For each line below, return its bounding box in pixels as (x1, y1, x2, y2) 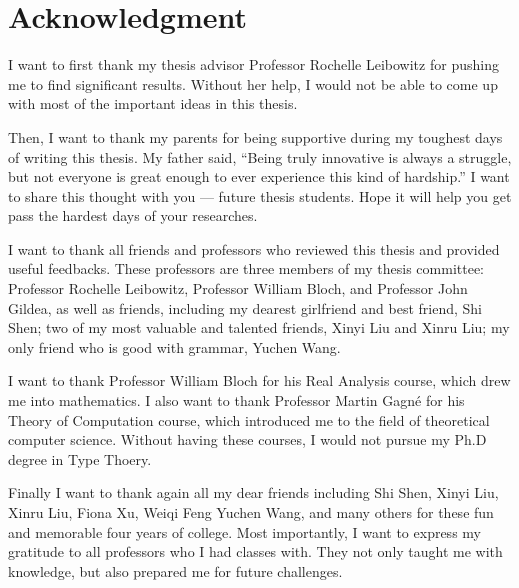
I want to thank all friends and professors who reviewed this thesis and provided (8, 238, 500, 259)
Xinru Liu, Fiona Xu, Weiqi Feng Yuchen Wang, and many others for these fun (8, 502, 494, 522)
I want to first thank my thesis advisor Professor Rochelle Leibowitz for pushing (8, 54, 499, 75)
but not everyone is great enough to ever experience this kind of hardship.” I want (8, 166, 510, 187)
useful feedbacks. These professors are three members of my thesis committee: (8, 258, 485, 279)
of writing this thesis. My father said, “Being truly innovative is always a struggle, (8, 146, 512, 167)
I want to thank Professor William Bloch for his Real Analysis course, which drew (8, 370, 511, 391)
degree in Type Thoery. (8, 448, 152, 469)
